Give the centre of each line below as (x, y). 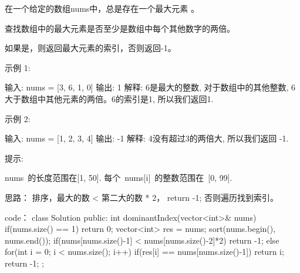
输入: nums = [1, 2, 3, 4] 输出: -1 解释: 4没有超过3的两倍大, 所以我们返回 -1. (147, 138)
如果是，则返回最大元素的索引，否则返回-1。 (90, 48)
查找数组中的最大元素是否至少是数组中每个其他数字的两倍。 (120, 28)
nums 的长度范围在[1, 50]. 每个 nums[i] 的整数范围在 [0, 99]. (119, 178)
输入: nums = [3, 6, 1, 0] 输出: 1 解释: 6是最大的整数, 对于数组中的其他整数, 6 (150, 87)
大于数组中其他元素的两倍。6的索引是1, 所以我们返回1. (109, 98)
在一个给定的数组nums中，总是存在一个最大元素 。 (102, 8)
